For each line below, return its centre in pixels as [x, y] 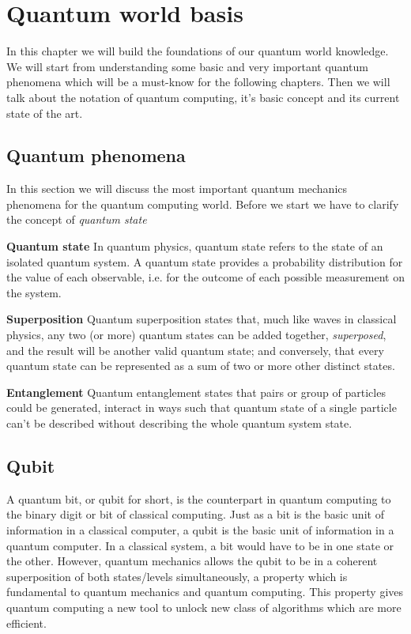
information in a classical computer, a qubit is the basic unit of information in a [200, 530]
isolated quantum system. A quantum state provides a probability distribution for [205, 261]
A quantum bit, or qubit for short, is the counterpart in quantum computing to [199, 498]
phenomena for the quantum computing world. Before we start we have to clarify [203, 204]
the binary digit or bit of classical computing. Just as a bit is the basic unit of [195, 514]
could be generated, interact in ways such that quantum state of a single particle [202, 408]
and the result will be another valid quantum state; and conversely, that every [195, 350]
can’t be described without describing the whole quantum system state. [179, 423]
